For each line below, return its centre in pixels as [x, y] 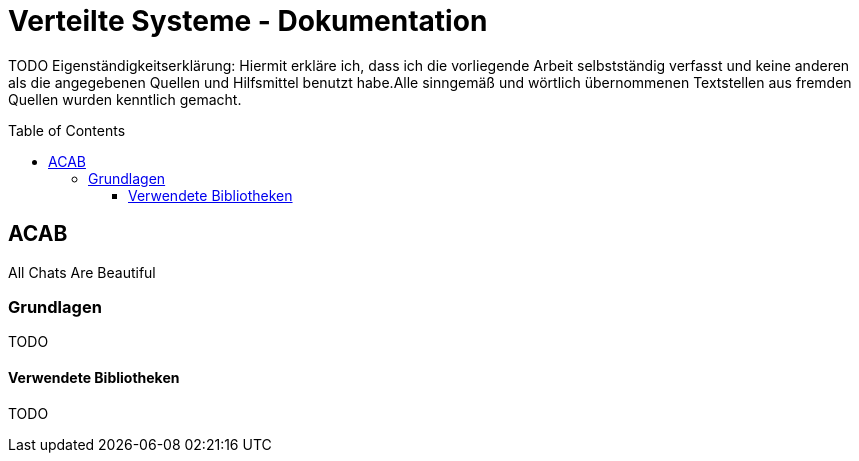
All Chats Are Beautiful [82, 272]
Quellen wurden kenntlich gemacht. [125, 99]
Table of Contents [67, 130]
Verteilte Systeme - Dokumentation [248, 21]
